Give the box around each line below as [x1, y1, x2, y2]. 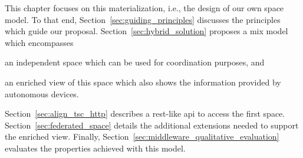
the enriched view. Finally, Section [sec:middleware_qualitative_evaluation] [5, 130, 279, 143]
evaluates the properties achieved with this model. [5, 141, 186, 154]
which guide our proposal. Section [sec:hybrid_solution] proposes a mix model [5, 25, 288, 37]
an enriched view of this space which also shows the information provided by [5, 75, 281, 88]
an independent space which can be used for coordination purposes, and [5, 56, 265, 68]
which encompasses [5, 36, 74, 48]
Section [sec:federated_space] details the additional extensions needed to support [5, 119, 299, 131]
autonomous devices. [5, 87, 79, 100]
